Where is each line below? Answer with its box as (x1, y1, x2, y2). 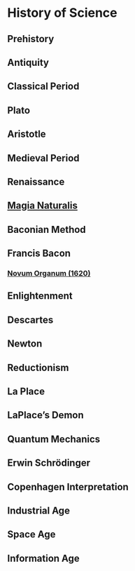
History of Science (7, 5, 118, 21)
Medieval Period (7, 152, 80, 164)
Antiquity (7, 56, 49, 68)
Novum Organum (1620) (7, 269, 91, 278)
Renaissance (7, 175, 65, 187)
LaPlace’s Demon (7, 409, 84, 422)
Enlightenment (7, 290, 73, 302)
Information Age (7, 552, 80, 564)
